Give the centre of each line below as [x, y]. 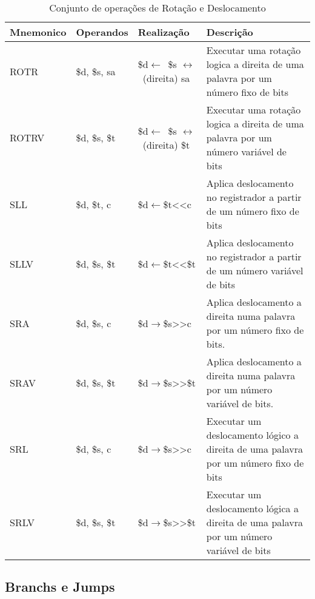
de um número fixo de [253, 211]
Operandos [102, 32]
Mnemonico [38, 32]
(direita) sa [166, 78]
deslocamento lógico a [252, 435]
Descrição [230, 32]
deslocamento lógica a [252, 508]
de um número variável [255, 270]
